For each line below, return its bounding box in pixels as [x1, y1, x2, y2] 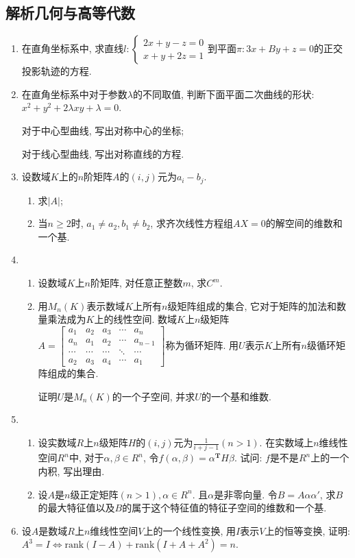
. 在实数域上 [259, 435, 314, 450]
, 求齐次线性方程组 [150, 216, 233, 230]
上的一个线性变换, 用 [143, 523, 236, 537]
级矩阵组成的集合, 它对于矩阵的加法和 [167, 298, 337, 313]
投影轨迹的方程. [21, 64, 92, 78]
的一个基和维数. [201, 389, 271, 403]
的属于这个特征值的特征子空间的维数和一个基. [122, 500, 327, 515]
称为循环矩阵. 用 [165, 338, 239, 352]
